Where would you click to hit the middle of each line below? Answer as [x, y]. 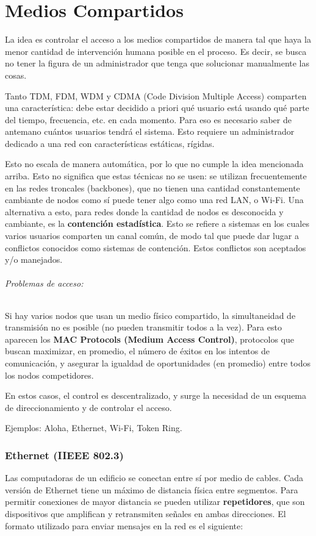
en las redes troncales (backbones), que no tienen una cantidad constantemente [153, 188]
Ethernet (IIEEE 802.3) [64, 455]
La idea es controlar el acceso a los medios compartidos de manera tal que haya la [158, 39]
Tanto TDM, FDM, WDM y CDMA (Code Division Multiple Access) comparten [156, 95]
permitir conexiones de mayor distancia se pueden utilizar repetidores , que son [155, 502]
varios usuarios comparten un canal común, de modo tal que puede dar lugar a [152, 236]
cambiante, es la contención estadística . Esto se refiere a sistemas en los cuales [157, 223]
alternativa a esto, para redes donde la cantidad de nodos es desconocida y [144, 211]
